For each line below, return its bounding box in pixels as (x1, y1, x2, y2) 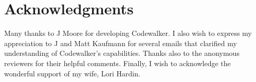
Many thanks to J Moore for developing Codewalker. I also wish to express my (4, 28, 252, 38)
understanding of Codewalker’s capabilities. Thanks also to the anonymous (4, 48, 240, 58)
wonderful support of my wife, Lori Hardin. (4, 68, 140, 78)
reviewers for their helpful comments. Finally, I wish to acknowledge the (4, 57, 231, 68)
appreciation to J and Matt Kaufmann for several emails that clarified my (4, 37, 237, 48)
